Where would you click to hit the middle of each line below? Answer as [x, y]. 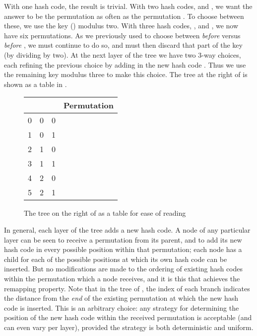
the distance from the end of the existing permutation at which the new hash [121, 298]
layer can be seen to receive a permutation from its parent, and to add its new [123, 239]
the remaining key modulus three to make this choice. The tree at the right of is [126, 74]
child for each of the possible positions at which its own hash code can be [116, 259]
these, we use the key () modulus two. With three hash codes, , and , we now [121, 26]
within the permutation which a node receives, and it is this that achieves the [122, 278]
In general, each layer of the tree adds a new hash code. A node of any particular [127, 229]
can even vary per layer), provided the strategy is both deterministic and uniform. [129, 327]
